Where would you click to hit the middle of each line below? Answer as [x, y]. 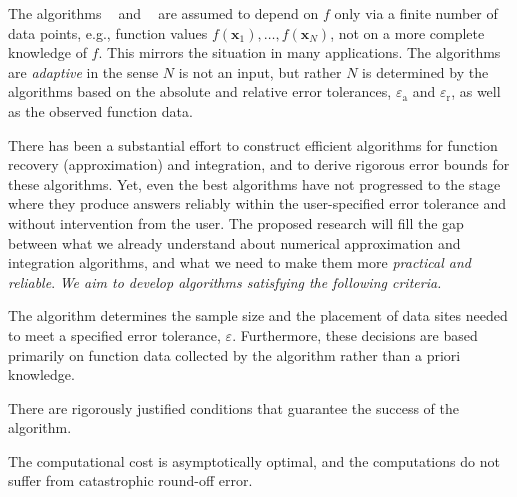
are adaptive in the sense [83, 71]
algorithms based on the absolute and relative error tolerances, [200, 91]
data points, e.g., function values [108, 32]
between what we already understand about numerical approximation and [234, 242]
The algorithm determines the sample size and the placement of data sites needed [258, 315]
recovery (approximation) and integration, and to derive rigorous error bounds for [259, 164]
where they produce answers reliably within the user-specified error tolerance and [257, 203]
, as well [476, 91]
